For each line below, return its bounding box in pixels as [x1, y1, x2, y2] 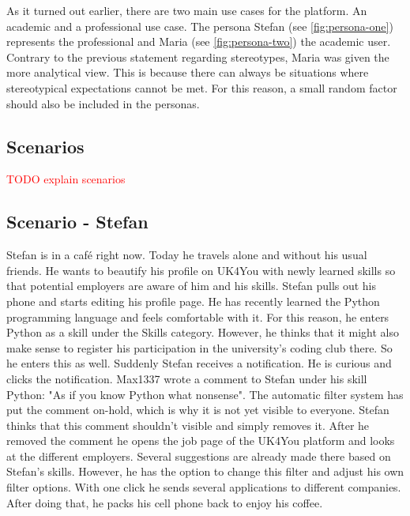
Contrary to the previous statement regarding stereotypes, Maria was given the [6, 48, 389, 65]
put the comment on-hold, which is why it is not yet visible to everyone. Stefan [6, 401, 389, 418]
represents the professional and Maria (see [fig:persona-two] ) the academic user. [6, 33, 391, 50]
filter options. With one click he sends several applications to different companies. [6, 479, 401, 495]
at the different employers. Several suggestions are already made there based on [6, 447, 391, 464]
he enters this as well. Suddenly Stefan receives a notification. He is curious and [6, 355, 392, 371]
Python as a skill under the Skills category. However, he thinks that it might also [6, 324, 399, 341]
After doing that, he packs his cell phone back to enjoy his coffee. [6, 494, 323, 510]
